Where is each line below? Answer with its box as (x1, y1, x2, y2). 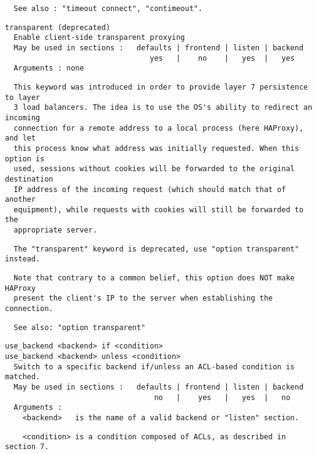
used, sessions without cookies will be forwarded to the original (13, 164, 295, 174)
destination (5, 174, 53, 183)
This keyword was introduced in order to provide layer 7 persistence (13, 82, 308, 91)
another (5, 195, 36, 204)
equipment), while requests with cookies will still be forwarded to (13, 205, 304, 214)
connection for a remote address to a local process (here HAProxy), (13, 123, 304, 133)
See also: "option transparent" (13, 323, 146, 332)
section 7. (5, 442, 49, 452)
